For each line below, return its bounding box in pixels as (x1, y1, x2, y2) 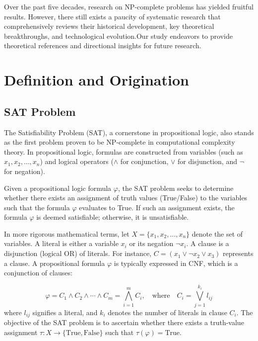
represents (223, 248, 254, 258)
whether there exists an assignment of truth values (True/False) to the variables (4, 192, 248, 203)
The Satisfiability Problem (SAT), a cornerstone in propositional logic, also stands (4, 127, 254, 137)
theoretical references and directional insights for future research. (4, 40, 201, 51)
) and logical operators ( (40, 156, 114, 167)
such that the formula (4, 202, 70, 212)
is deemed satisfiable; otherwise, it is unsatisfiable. (36, 212, 189, 222)
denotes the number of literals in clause (108, 307, 227, 317)
